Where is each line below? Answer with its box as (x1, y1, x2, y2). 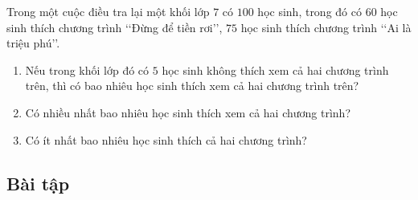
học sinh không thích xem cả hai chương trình (162, 61, 389, 78)
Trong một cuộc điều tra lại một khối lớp (6, 3, 210, 19)
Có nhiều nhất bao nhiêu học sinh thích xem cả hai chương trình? (25, 104, 351, 120)
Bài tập (6, 170, 70, 195)
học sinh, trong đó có (257, 3, 362, 19)
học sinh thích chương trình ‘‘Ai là (240, 18, 412, 35)
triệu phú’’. (6, 35, 60, 51)
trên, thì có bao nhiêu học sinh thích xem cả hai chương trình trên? (25, 77, 359, 94)
